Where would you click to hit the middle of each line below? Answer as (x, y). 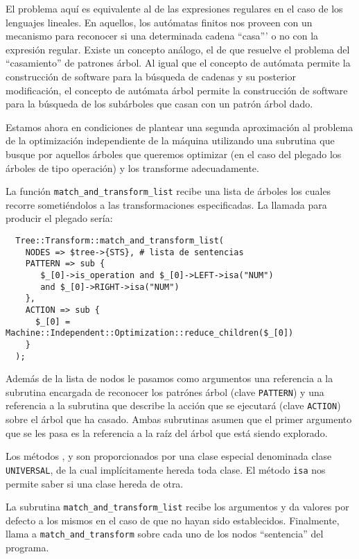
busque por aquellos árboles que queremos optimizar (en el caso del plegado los (174, 154)
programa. (27, 548)
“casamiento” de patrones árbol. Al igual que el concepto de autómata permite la (178, 63)
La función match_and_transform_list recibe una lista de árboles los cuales (168, 191)
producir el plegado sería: (59, 218)
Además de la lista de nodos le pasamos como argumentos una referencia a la (169, 378)
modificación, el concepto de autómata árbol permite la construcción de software (177, 90)
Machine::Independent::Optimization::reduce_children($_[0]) (150, 333)
